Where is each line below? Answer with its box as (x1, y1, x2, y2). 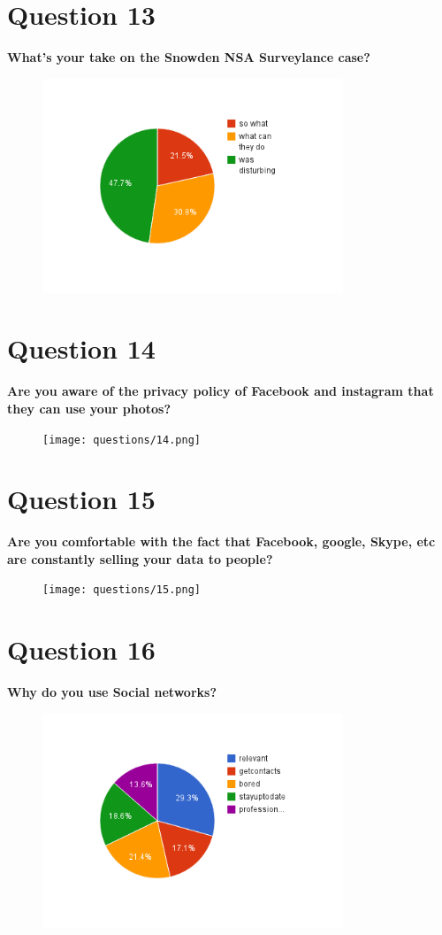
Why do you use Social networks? (7, 683, 217, 701)
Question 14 (7, 330, 156, 367)
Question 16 (7, 631, 156, 668)
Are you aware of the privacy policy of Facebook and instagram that (7, 382, 434, 400)
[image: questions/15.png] (42, 583, 201, 597)
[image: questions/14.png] (42, 433, 201, 446)
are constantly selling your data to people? (7, 549, 273, 568)
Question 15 (7, 481, 156, 517)
